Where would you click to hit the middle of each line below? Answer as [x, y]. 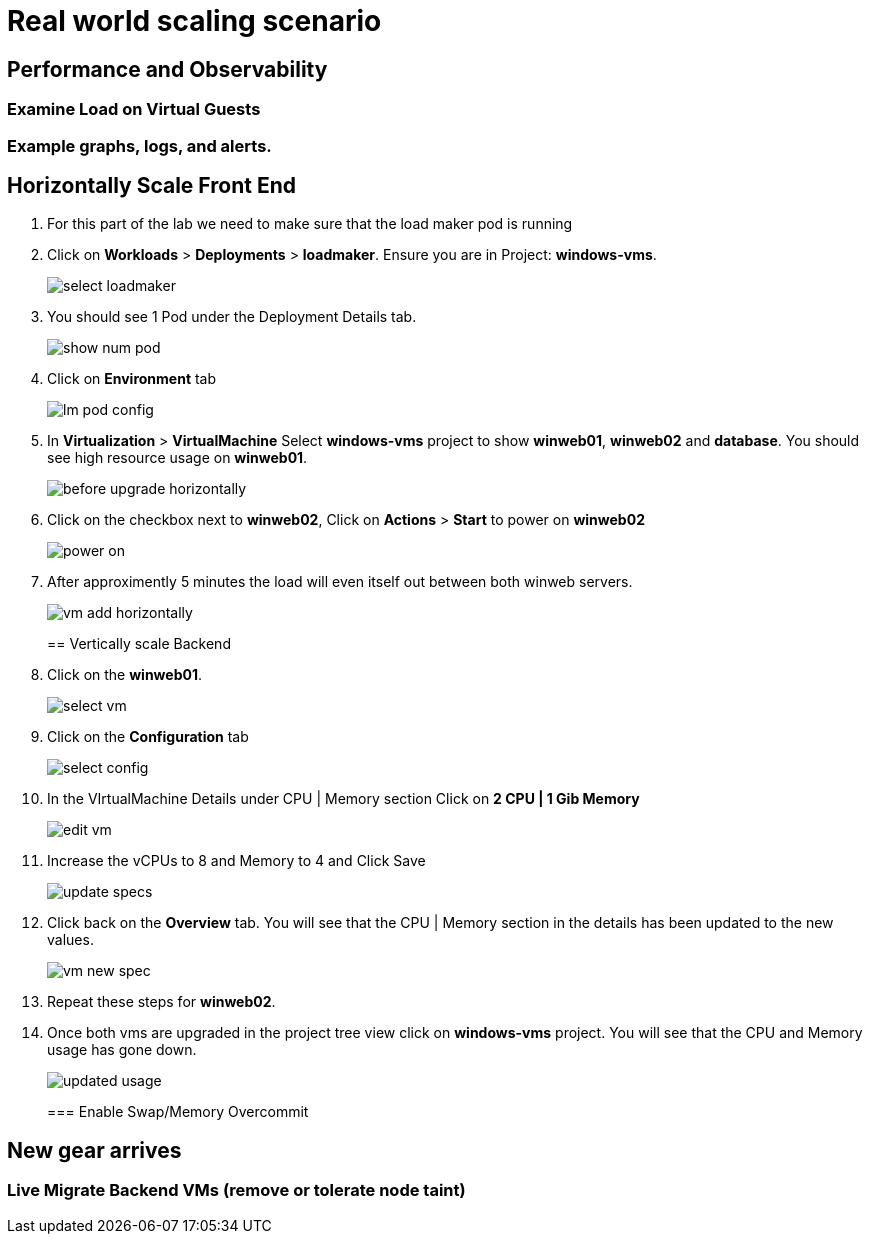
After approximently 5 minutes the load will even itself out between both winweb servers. [340, 582]
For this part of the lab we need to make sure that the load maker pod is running [310, 224]
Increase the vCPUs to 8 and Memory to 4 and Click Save [236, 861]
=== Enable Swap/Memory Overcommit [178, 1112]
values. [70, 940]
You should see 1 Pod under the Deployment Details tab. [232, 317]
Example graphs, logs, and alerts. [139, 145]
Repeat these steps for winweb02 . [161, 1002]
